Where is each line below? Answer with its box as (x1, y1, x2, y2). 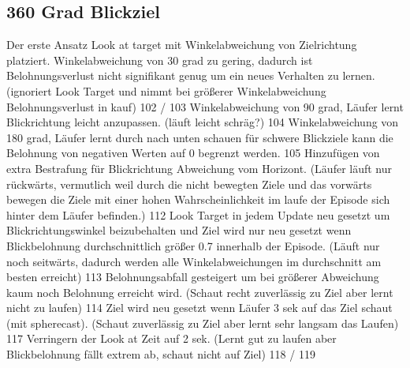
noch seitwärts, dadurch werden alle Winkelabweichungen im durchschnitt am (6, 253, 382, 269)
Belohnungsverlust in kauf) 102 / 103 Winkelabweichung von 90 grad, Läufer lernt (6, 98, 404, 115)
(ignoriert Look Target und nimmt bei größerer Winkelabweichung (6, 82, 326, 99)
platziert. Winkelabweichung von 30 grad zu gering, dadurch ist (6, 51, 313, 68)
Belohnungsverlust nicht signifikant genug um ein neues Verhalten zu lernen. (6, 67, 375, 84)
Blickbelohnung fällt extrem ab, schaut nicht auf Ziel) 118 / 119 (6, 346, 315, 362)
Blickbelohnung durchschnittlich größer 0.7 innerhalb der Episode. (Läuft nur (6, 237, 380, 253)
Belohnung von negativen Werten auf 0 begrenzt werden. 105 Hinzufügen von (6, 145, 380, 161)
